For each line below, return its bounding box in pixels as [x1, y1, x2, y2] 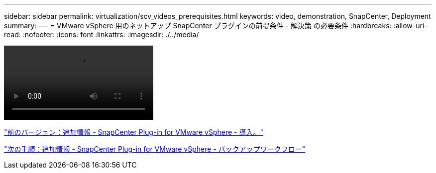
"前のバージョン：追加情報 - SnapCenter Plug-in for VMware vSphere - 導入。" [4, 128, 263, 136]
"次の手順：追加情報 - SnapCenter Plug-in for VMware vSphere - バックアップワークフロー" [4, 145, 306, 153]
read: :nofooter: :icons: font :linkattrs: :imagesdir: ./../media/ [4, 30, 199, 39]
